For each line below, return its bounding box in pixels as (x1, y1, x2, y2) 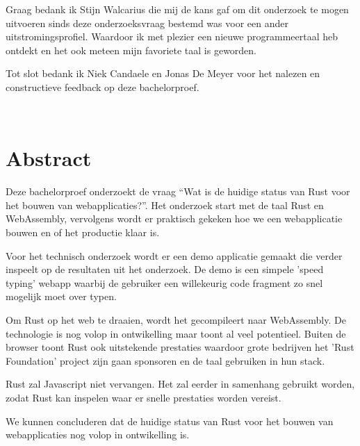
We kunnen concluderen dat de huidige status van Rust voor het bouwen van (6, 413, 334, 428)
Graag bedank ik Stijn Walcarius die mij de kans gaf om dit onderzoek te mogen (6, 2, 349, 16)
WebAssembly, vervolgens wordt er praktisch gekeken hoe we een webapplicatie (6, 211, 343, 226)
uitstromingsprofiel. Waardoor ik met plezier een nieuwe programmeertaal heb (6, 29, 338, 44)
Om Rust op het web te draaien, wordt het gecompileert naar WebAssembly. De (6, 313, 346, 327)
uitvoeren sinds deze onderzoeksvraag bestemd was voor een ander (6, 15, 288, 30)
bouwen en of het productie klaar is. (6, 225, 160, 240)
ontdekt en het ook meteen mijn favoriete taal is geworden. (6, 42, 257, 57)
